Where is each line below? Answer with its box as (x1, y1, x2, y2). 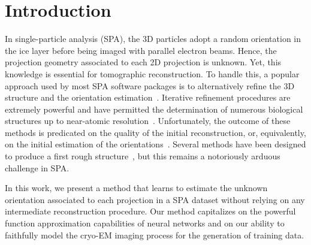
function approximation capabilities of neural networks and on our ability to (5, 217, 285, 229)
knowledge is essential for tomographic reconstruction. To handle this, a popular (5, 67, 300, 80)
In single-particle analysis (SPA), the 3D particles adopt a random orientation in (5, 32, 301, 45)
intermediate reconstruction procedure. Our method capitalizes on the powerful (5, 205, 296, 217)
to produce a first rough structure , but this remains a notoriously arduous (5, 150, 280, 162)
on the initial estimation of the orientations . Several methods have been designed (5, 138, 306, 150)
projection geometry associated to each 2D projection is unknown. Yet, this (5, 56, 282, 68)
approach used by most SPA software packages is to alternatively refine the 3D (5, 79, 295, 92)
